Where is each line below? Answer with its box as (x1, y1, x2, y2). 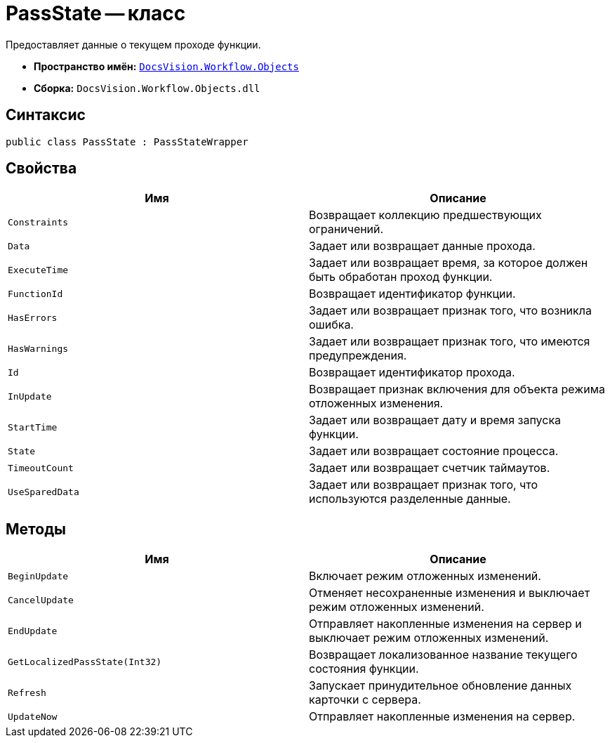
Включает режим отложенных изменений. (309, 569, 541, 584)
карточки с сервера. (309, 692, 421, 707)
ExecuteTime (8, 264, 69, 275)
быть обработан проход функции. (309, 270, 493, 284)
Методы (6, 520, 66, 538)
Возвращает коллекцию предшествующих (309, 208, 542, 223)
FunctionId (8, 288, 63, 299)
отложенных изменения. (309, 396, 444, 411)
